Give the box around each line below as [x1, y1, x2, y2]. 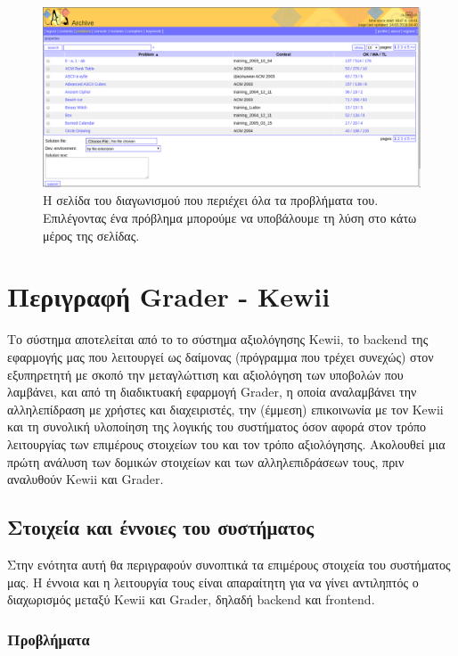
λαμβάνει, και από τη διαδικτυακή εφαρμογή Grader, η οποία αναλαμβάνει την [7, 382, 417, 401]
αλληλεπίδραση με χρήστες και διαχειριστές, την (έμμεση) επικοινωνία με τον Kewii [7, 399, 444, 418]
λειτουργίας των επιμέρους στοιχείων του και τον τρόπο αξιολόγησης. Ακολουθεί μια [7, 434, 446, 453]
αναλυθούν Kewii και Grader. [7, 470, 164, 488]
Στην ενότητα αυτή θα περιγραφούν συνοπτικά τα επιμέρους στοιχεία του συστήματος [7, 554, 451, 573]
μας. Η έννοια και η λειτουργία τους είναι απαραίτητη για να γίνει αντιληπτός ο [7, 572, 419, 591]
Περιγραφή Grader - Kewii [7, 278, 331, 315]
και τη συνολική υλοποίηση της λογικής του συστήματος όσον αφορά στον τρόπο [7, 417, 427, 436]
